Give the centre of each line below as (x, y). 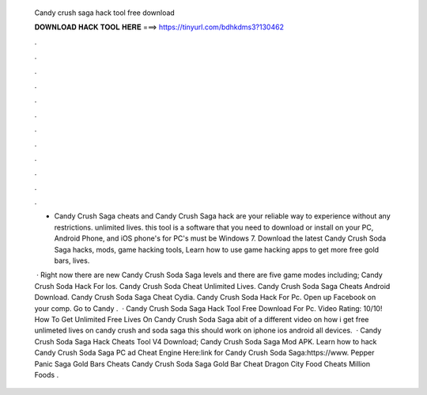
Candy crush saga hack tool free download (105, 13)
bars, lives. (72, 260)
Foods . (47, 374)
